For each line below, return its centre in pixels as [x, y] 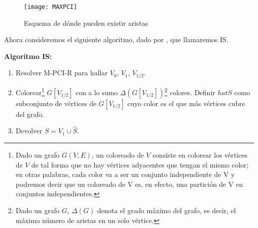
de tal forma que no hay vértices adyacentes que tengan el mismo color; [140, 164]
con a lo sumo [97, 92]
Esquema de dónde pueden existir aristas [86, 23]
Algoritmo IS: [28, 56]
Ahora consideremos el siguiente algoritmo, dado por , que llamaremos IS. [116, 39]
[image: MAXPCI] [51, 7]
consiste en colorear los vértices [200, 154]
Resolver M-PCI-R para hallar [62, 73]
